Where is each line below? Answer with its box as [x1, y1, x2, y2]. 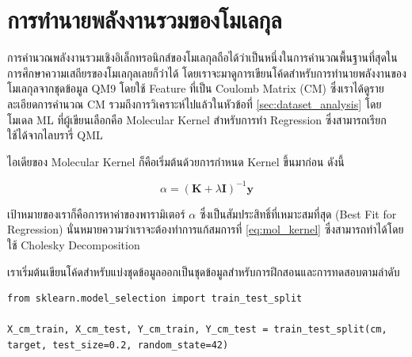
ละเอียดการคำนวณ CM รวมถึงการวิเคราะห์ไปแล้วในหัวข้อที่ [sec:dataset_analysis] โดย [7, 95, 382, 112]
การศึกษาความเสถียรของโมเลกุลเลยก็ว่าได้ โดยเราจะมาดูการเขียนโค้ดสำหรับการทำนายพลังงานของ [7, 64, 406, 81]
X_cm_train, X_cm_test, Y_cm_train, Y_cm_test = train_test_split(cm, [7, 324, 387, 336]
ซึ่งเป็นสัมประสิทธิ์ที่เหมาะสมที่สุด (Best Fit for [199, 205, 397, 222]
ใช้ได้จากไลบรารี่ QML [7, 127, 103, 143]
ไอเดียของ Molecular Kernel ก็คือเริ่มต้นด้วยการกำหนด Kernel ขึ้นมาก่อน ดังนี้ [7, 153, 345, 169]
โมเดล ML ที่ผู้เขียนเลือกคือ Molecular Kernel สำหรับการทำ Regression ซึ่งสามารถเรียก [7, 111, 387, 127]
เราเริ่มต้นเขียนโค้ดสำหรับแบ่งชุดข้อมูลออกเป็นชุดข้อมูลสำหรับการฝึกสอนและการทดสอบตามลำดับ [7, 263, 400, 279]
